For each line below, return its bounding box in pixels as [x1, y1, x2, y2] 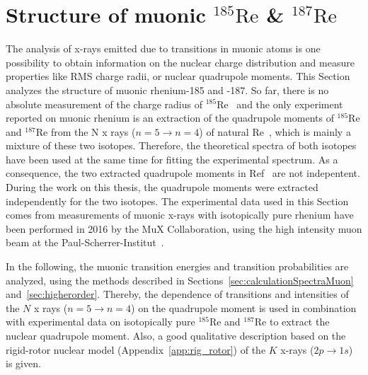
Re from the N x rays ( [35, 124, 136, 139]
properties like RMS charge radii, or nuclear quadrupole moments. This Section [6, 69, 350, 83]
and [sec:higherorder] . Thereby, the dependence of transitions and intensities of [6, 287, 349, 301]
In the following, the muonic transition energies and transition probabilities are [6, 259, 349, 274]
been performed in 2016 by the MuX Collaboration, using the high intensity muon [6, 221, 362, 236]
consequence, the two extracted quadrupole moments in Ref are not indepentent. [6, 166, 360, 180]
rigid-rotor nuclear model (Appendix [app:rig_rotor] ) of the [6, 342, 266, 357]
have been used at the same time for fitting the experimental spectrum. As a [6, 151, 338, 166]
